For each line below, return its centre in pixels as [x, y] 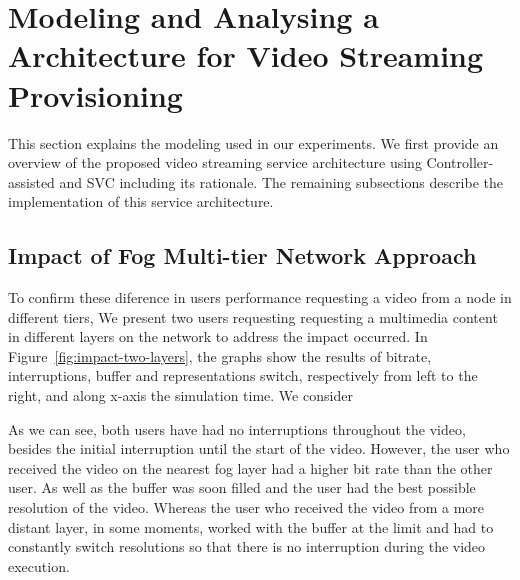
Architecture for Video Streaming [246, 55]
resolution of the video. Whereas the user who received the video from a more [246, 507]
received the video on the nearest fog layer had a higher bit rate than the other [250, 467]
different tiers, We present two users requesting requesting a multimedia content [253, 316]
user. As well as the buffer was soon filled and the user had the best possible [242, 487]
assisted [31, 181]
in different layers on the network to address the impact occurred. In [218, 336]
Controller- [460, 162]
